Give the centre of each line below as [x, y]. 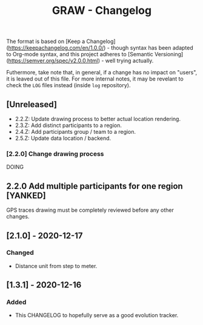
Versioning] [169, 54]
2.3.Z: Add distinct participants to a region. [68, 125]
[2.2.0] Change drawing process [55, 154]
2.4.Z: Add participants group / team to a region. [75, 132]
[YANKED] [26, 195]
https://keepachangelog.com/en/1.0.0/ [56, 48]
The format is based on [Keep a [46, 41]
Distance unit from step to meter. [56, 266]
